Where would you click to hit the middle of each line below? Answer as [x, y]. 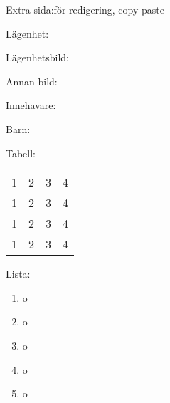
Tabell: [21, 153]
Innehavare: [31, 105]
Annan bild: [32, 81]
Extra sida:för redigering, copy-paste [85, 9]
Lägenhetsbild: [37, 57]
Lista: [18, 274]
